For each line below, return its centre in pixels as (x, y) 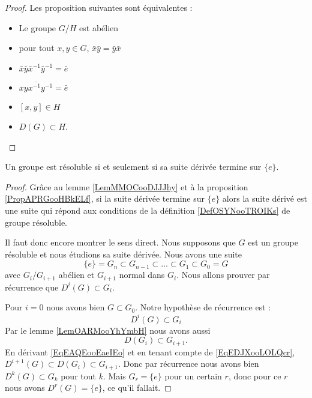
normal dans (142, 275)
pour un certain (193, 375)
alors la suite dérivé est (265, 198)
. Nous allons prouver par (223, 275)
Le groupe (37, 27)
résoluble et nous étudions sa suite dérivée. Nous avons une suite (123, 254)
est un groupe (273, 242)
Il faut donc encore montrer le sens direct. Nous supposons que (120, 242)
